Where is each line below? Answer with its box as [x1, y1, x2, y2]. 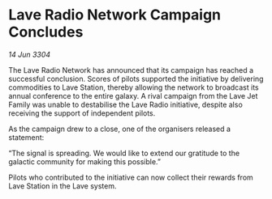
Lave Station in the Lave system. [8, 180, 117, 191]
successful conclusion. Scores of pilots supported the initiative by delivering [8, 74, 264, 83]
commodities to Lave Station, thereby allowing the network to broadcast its [8, 83, 259, 92]
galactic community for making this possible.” [8, 156, 161, 167]
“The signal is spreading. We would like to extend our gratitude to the [8, 148, 240, 158]
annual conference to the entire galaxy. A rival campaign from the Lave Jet [8, 91, 258, 100]
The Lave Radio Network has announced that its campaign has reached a [8, 65, 254, 74]
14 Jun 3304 [8, 49, 51, 59]
